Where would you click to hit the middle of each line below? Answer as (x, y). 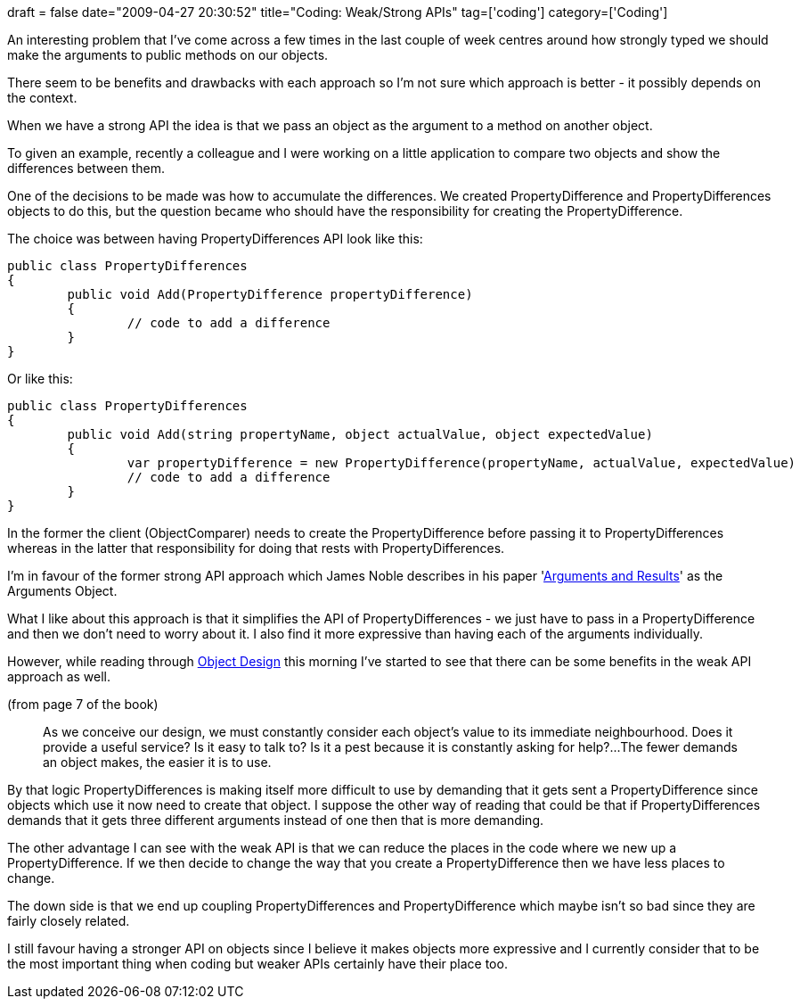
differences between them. (86, 168)
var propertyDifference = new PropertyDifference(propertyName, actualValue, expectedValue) (461, 463)
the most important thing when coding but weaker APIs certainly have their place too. (257, 964)
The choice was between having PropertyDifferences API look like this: (215, 239)
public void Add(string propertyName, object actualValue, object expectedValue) (360, 434)
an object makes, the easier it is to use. (157, 762)
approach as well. (59, 676)
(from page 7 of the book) (83, 704)
